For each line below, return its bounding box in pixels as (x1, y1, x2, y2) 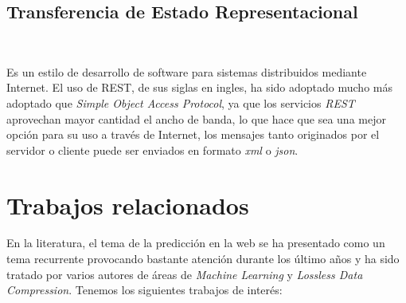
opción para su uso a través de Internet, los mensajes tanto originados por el (6, 126, 380, 143)
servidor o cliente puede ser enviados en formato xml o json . (6, 141, 299, 158)
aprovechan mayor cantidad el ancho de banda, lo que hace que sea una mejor (6, 110, 386, 127)
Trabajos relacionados (6, 188, 249, 221)
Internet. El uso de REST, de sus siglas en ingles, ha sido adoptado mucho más (6, 79, 392, 96)
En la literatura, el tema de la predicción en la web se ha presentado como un (6, 234, 385, 251)
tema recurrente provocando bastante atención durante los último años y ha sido (6, 250, 400, 267)
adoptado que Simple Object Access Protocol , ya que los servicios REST (6, 94, 355, 111)
